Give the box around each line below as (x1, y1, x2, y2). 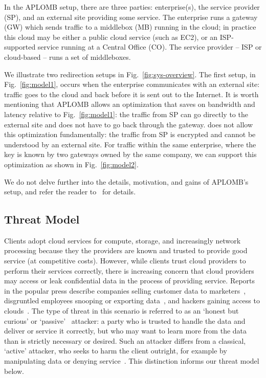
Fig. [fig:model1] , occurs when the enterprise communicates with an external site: (4, 79, 260, 90)
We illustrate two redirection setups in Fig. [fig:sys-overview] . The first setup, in (4, 69, 256, 79)
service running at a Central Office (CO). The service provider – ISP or (37, 41, 262, 52)
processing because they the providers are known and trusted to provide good (4, 245, 248, 256)
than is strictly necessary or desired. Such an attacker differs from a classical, (4, 335, 246, 346)
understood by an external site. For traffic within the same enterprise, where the (4, 139, 256, 149)
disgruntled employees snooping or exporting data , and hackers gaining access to (4, 295, 260, 306)
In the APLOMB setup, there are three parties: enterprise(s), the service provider (4, 2, 260, 12)
